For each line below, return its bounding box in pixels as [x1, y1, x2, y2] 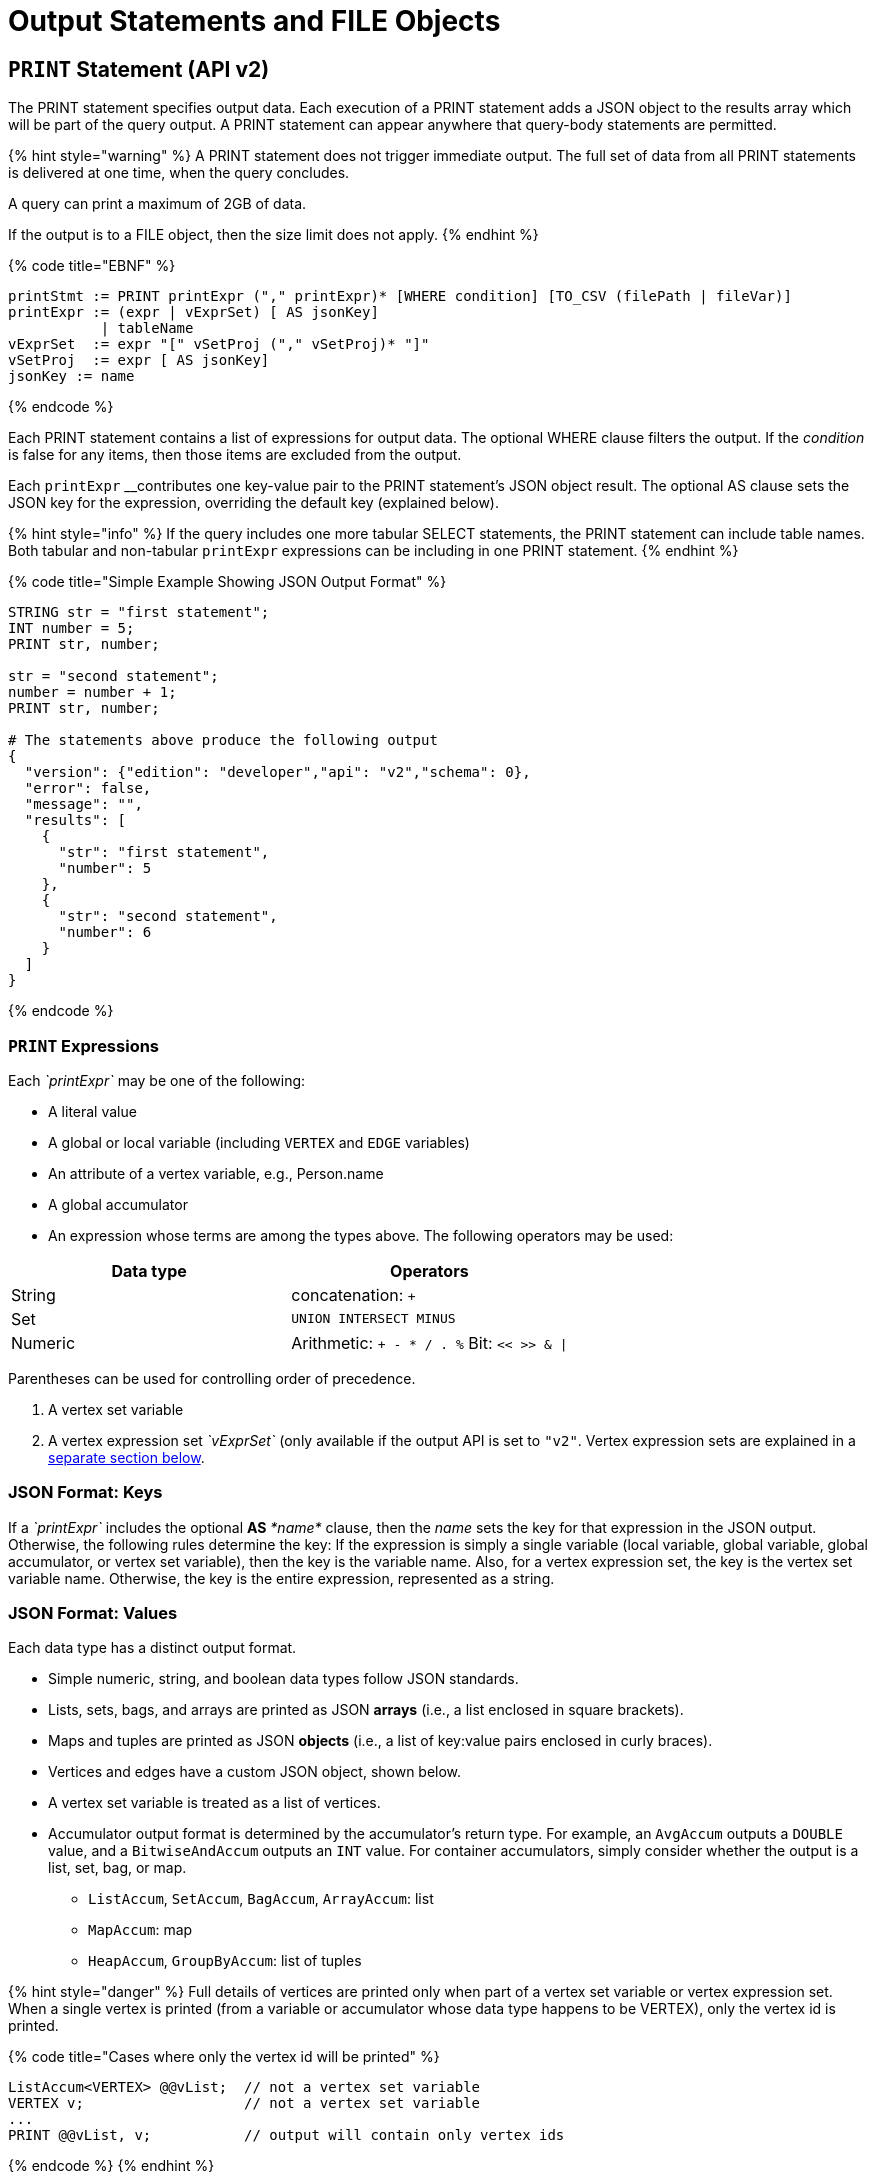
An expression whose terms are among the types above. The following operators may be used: [48, 1226, 674, 1244]
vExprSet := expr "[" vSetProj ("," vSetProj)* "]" [8, 336, 430, 353]
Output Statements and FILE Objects [8, 4, 501, 38]
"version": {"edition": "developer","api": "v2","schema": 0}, [24, 764, 531, 781]
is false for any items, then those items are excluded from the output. [8, 446, 462, 464]
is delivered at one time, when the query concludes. [8, 164, 350, 182]
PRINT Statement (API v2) [8, 56, 270, 82]
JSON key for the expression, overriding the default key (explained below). [8, 494, 499, 512]
